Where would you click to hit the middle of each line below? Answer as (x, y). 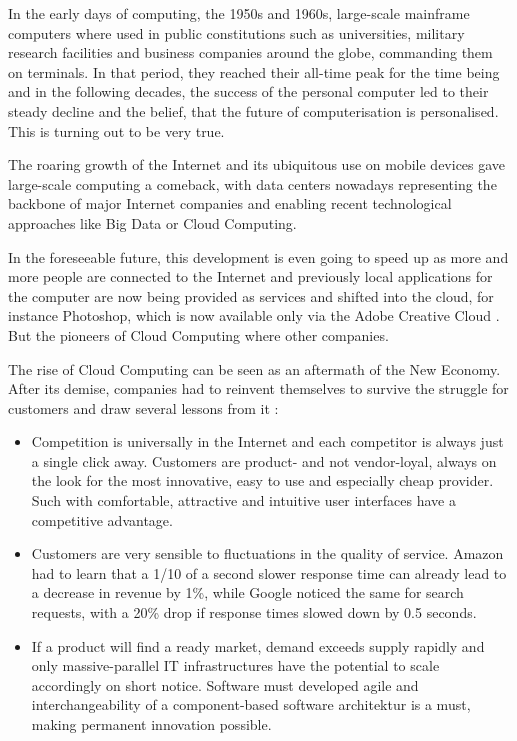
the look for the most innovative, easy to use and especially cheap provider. (262, 480)
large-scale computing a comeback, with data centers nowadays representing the (252, 183)
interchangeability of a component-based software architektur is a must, (251, 704)
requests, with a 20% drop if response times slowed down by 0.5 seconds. (254, 612)
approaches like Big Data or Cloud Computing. (152, 222)
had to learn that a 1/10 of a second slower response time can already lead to (269, 572)
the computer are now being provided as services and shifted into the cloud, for (251, 295)
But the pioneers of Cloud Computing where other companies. (198, 334)
